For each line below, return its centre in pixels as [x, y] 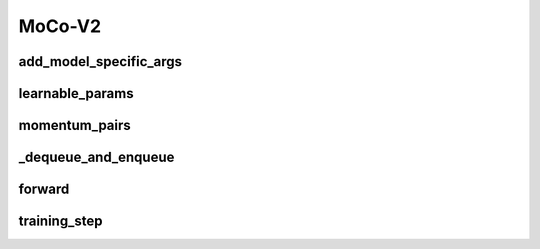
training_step [60, 221]
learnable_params [76, 93]
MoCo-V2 [60, 26]
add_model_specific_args [100, 61]
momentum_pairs [75, 125]
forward [44, 189]
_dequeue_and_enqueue [96, 157]
